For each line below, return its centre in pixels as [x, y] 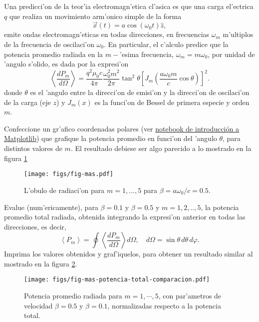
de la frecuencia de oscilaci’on [49, 44]
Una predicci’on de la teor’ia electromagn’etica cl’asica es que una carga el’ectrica [129, 6]
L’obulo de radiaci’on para [64, 190]
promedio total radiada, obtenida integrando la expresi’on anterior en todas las [125, 217]
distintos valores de [33, 148]
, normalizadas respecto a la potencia [164, 305]
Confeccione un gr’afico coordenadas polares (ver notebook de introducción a [122, 128]
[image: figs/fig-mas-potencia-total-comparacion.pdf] [117, 280]
